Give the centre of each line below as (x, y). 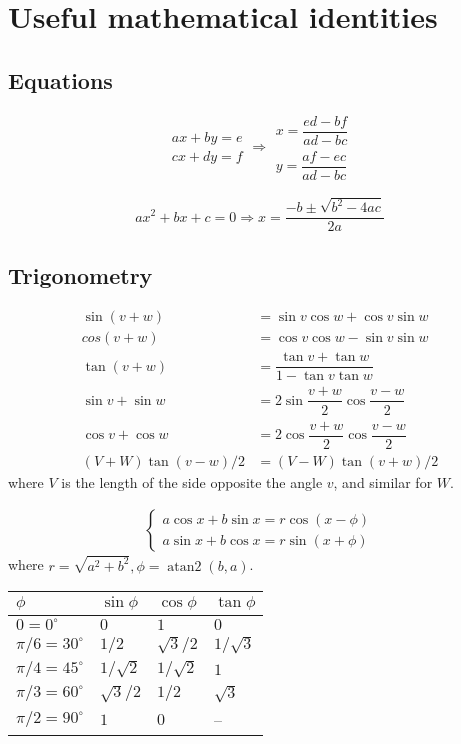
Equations (60, 79)
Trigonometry (80, 274)
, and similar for (383, 481)
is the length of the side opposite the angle (192, 481)
